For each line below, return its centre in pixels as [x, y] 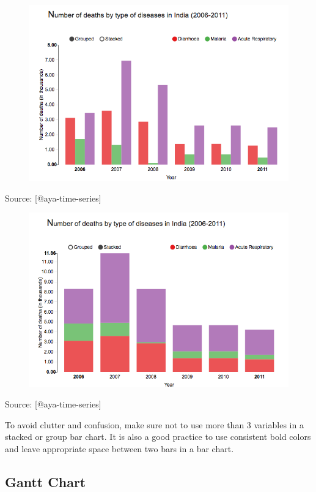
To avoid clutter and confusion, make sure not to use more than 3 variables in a [154, 424]
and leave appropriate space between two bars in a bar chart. [119, 449]
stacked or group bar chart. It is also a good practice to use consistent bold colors [158, 437]
